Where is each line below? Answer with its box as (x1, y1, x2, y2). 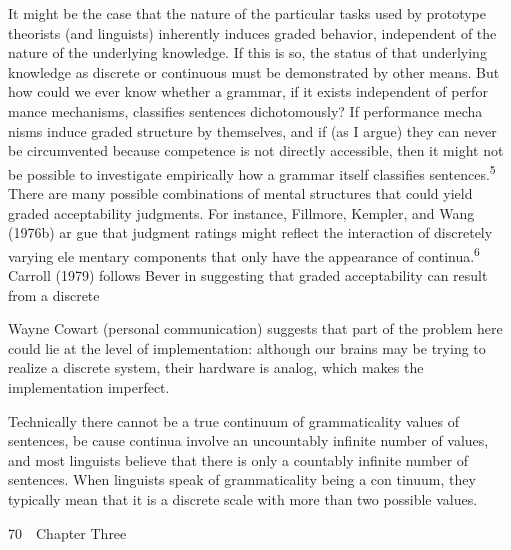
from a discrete (8, 284, 100, 305)
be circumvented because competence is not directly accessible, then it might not (8, 140, 504, 161)
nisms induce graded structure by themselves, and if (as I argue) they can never (8, 120, 497, 141)
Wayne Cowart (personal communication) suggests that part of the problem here (8, 318, 503, 339)
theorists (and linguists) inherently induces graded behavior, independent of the (8, 22, 497, 43)
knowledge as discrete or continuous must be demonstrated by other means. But (8, 61, 500, 82)
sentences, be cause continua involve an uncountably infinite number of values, (8, 430, 489, 451)
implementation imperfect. (8, 377, 170, 397)
